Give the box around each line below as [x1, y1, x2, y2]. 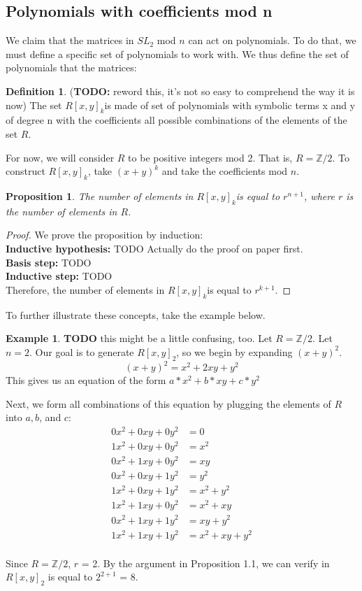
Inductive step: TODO [6, 269, 113, 283]
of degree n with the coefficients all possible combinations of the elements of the [6, 113, 347, 127]
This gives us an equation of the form [6, 373, 166, 387]
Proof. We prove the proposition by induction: [6, 227, 203, 242]
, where [304, 188, 335, 203]
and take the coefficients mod [161, 164, 288, 178]
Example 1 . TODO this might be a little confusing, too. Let [6, 331, 273, 346]
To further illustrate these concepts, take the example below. [6, 307, 266, 322]
